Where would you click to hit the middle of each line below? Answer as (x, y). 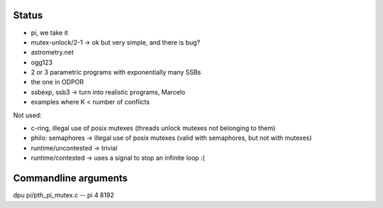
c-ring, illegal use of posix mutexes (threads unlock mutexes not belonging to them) (153, 128)
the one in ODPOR (57, 82)
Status (28, 15)
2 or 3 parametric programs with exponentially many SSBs (116, 72)
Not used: (27, 115)
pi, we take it (50, 33)
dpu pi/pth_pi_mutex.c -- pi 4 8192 (64, 195)
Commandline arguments (70, 179)
